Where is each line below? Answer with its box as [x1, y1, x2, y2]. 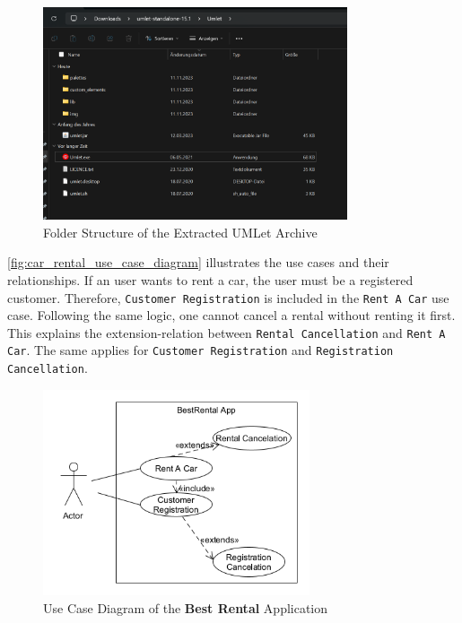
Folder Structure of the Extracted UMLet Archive [43, 222, 318, 241]
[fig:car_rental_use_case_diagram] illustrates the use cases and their [7, 253, 389, 272]
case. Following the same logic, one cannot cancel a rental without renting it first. [7, 306, 456, 324]
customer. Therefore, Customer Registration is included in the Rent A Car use [7, 288, 449, 307]
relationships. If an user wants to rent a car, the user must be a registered [7, 270, 414, 289]
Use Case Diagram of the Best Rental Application [43, 598, 328, 617]
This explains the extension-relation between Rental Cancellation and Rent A [7, 323, 446, 342]
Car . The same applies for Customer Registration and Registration [7, 341, 394, 359]
